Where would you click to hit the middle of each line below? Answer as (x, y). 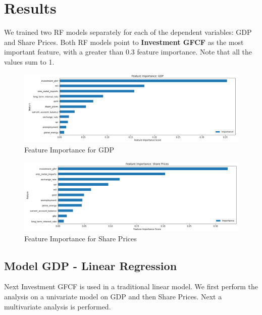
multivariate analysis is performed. (58, 306)
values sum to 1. (29, 61)
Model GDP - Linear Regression (91, 265)
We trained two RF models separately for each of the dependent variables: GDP (128, 32)
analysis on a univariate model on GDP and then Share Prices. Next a (113, 296)
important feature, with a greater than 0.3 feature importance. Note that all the (128, 52)
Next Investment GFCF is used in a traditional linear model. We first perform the (131, 286)
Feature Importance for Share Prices (81, 238)
